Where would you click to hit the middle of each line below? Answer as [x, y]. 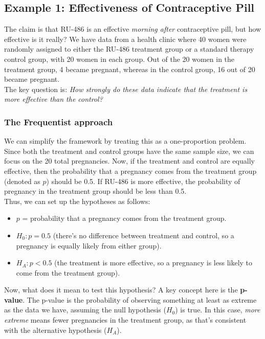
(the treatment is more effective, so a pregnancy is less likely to [153, 263]
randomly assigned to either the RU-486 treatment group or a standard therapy [129, 49]
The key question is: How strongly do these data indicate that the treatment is [126, 89]
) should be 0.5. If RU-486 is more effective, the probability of [143, 181]
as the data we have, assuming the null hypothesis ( [85, 310]
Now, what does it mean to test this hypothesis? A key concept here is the [121, 290]
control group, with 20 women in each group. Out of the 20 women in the [119, 59]
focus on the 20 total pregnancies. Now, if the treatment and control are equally [129, 161]
